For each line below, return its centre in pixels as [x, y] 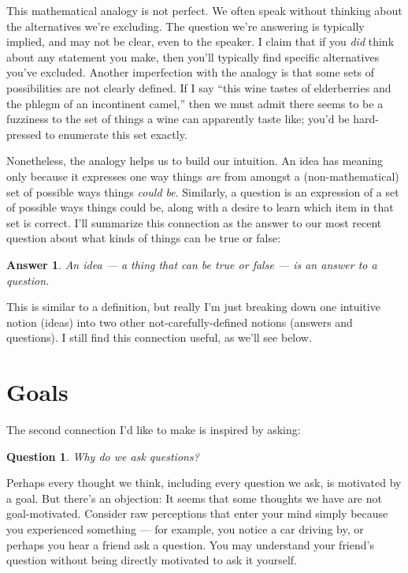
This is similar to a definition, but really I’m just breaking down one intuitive [193, 307]
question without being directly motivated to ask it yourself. [152, 560]
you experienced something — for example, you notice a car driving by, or [185, 528]
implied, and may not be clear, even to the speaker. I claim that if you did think [200, 41]
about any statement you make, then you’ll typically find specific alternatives [193, 56]
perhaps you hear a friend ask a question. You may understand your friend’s [190, 544]
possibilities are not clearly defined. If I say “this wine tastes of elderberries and [199, 87]
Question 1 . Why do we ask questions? [103, 456]
